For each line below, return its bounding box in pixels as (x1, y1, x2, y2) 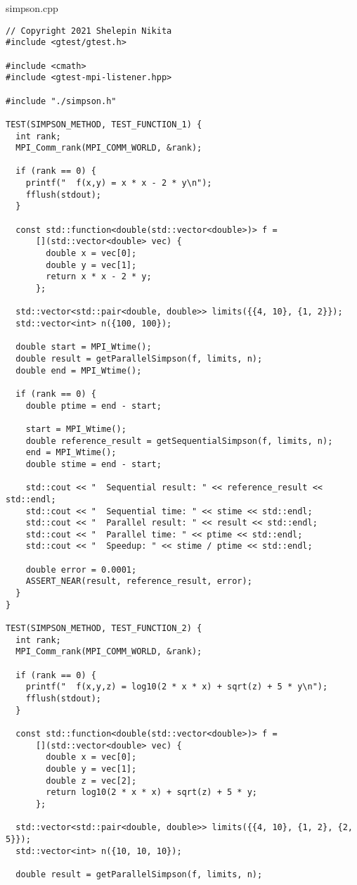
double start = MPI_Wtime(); (15, 342, 152, 352)
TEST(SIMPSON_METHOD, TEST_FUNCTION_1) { (6, 119, 202, 129)
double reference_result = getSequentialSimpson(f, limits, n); (25, 435, 333, 446)
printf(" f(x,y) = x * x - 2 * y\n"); (25, 178, 212, 189)
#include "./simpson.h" (6, 96, 117, 106)
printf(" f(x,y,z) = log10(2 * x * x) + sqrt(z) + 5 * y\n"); (25, 682, 328, 692)
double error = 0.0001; (25, 564, 137, 575)
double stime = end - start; (25, 459, 162, 469)
